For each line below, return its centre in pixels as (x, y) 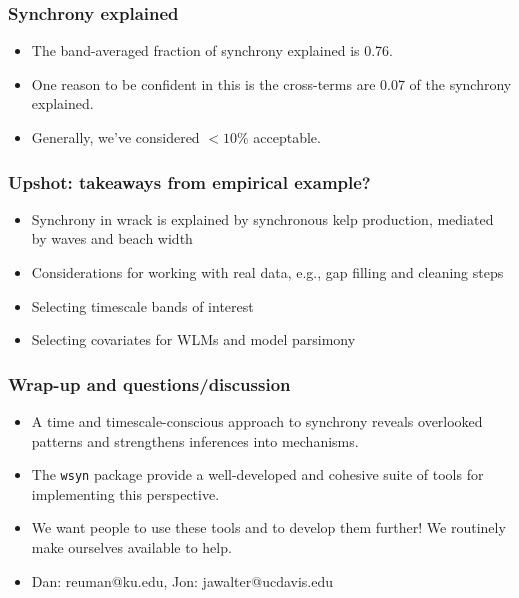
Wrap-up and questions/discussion (149, 383)
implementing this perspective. (125, 493)
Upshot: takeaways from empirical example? (189, 181)
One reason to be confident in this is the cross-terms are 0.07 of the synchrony (271, 83)
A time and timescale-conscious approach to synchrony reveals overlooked (257, 421)
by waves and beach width (112, 238)
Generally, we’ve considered (115, 137)
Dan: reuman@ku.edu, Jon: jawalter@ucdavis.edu (182, 580)
